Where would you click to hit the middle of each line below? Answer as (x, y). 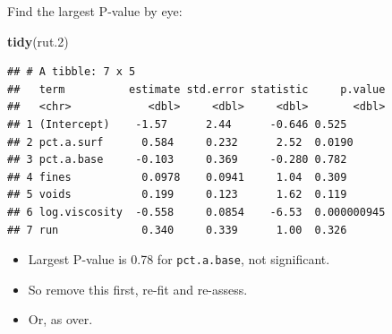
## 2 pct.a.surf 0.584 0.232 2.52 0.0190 (180, 142)
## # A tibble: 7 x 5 (72, 72)
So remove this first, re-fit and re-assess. (138, 289)
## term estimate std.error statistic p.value (196, 89)
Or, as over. (60, 319)
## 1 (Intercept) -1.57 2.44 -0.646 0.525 (177, 124)
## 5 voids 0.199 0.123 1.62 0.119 (177, 195)
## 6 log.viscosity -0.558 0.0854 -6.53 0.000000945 (196, 212)
